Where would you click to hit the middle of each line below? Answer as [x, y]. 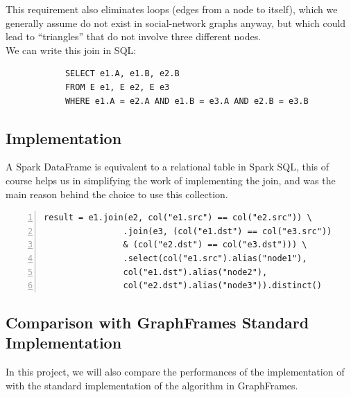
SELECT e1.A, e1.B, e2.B [122, 74]
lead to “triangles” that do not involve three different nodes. [134, 36]
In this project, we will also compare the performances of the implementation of [175, 372]
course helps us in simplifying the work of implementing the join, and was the [171, 180]
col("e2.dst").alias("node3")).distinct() [222, 286]
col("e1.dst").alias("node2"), [195, 272]
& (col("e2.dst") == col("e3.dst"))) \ [215, 245]
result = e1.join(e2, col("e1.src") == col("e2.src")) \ [178, 218]
